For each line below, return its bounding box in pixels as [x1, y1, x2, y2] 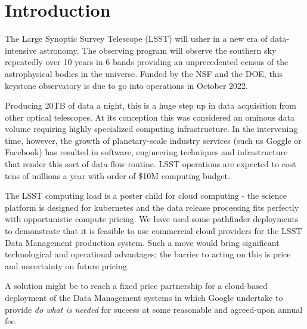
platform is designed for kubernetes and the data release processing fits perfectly [5, 201, 299, 213]
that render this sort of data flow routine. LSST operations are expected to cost [5, 158, 296, 170]
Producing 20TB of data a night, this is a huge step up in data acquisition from [5, 99, 296, 112]
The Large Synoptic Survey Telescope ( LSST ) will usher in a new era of [5, 32, 268, 45]
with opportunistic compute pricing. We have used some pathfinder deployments [5, 213, 299, 225]
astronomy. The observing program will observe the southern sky [39, 44, 277, 56]
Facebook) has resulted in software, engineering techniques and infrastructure [5, 146, 288, 158]
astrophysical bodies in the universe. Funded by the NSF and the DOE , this [5, 67, 283, 79]
